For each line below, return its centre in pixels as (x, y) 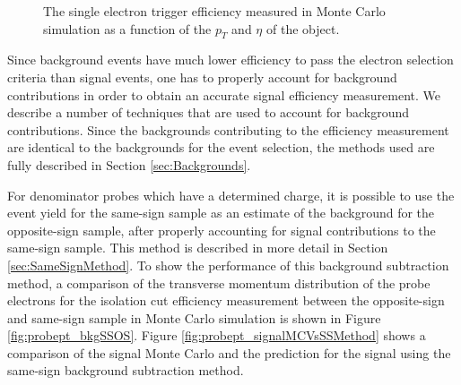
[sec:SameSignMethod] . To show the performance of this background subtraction (228, 265)
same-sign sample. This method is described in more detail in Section (198, 248)
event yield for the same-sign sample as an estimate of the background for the (221, 213)
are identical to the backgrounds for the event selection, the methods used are (221, 147)
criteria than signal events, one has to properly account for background (202, 77)
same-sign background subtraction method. (126, 370)
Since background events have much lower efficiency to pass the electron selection (230, 60)
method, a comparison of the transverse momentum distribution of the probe (219, 282)
